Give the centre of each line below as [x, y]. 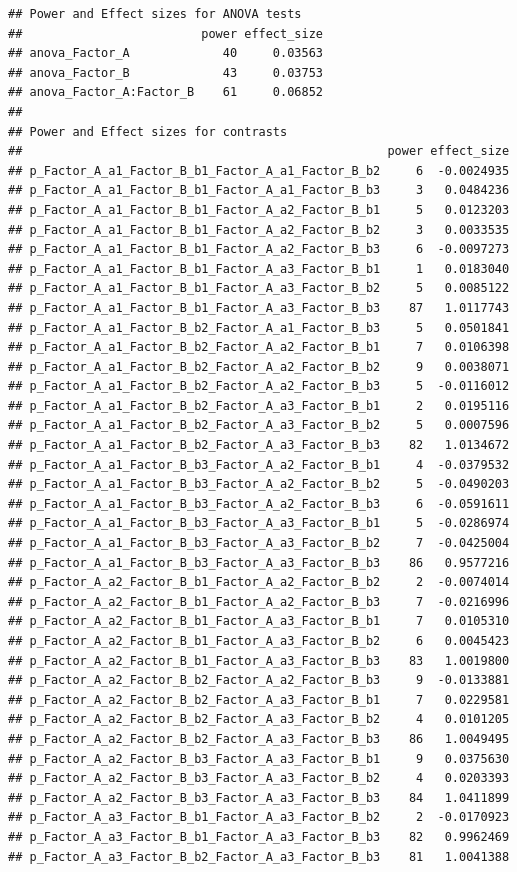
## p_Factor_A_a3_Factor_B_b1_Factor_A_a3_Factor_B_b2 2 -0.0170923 [259, 817]
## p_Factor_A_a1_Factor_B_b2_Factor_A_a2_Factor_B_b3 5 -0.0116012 [259, 386]
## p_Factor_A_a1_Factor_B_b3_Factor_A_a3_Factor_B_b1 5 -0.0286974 [259, 523]
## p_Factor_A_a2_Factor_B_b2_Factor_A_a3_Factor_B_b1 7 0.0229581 [259, 699]
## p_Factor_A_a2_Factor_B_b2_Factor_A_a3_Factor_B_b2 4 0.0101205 [259, 719]
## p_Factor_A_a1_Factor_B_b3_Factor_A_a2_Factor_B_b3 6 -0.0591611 [259, 503]
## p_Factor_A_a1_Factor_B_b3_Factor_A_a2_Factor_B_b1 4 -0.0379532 [259, 464]
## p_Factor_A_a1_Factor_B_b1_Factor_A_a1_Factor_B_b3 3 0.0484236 [259, 190]
